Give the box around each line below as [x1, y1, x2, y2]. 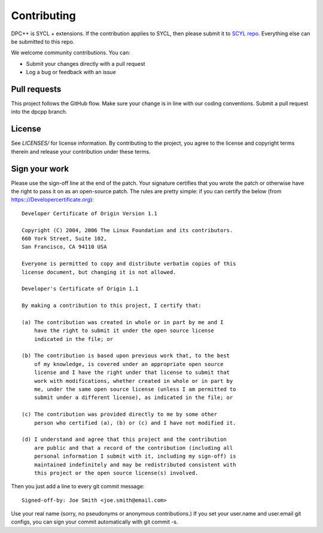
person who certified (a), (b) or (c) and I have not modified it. [33, 419, 236, 426]
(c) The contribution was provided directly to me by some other [22, 411, 218, 418]
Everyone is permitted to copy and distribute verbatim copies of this [22, 260, 236, 267]
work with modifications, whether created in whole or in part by [33, 377, 233, 384]
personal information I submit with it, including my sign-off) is [33, 453, 236, 460]
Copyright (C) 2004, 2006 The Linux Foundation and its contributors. [22, 227, 233, 233]
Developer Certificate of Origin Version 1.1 [22, 210, 158, 217]
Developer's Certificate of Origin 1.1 [22, 285, 139, 293]
